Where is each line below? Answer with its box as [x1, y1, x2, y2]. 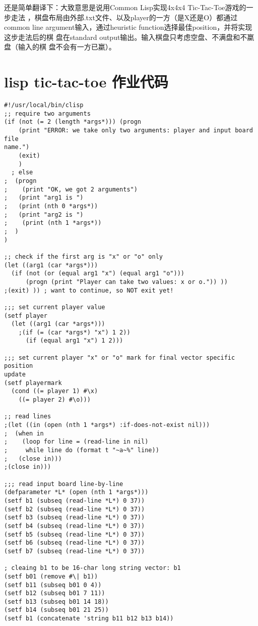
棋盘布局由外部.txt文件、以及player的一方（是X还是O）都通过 [34, 12, 238, 22]
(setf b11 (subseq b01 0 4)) [4, 581, 102, 589]
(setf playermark [4, 379, 62, 387]
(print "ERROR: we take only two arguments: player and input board [18, 127, 253, 134]
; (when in [4, 429, 44, 437]
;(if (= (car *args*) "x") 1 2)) [18, 328, 131, 336]
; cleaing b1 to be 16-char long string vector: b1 [4, 564, 181, 572]
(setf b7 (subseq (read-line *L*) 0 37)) [4, 547, 145, 555]
